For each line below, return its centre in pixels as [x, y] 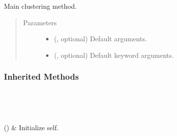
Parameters [40, 22]
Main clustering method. [40, 6]
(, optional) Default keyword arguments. [114, 55]
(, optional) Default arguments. [100, 39]
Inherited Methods [41, 76]
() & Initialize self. [31, 127]
